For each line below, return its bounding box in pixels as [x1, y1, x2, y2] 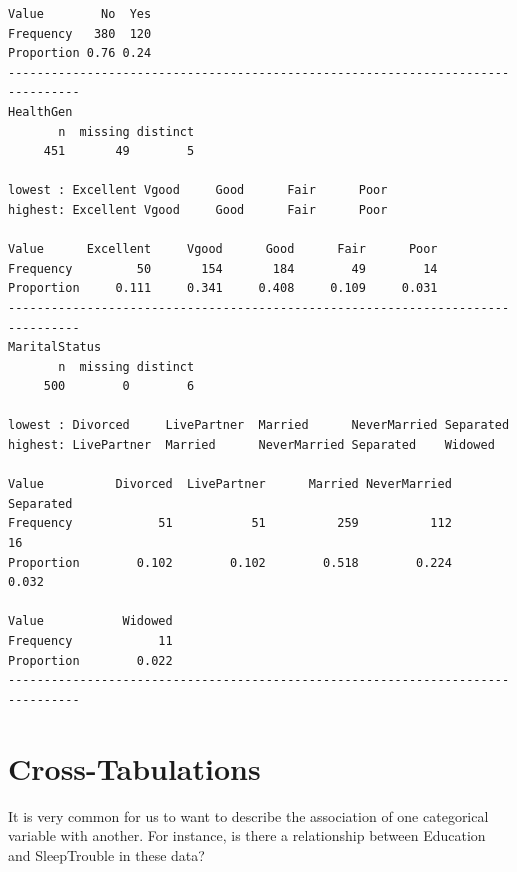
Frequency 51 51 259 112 [8, 516, 452, 531]
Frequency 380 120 [8, 26, 152, 41]
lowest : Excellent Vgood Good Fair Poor [8, 183, 388, 198]
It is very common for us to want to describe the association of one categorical [8, 805, 489, 826]
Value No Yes [8, 7, 152, 21]
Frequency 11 [8, 634, 173, 648]
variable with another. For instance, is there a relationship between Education [8, 825, 486, 846]
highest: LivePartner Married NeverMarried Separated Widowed [8, 438, 495, 453]
